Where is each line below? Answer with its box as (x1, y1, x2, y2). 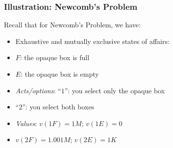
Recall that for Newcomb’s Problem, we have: (4, 20, 141, 30)
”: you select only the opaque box (64, 85, 165, 95)
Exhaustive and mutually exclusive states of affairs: (15, 36, 170, 46)
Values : (15, 118, 37, 128)
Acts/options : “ (15, 85, 61, 95)
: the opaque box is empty (21, 69, 99, 79)
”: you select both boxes (22, 102, 95, 112)
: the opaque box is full (20, 52, 90, 63)
